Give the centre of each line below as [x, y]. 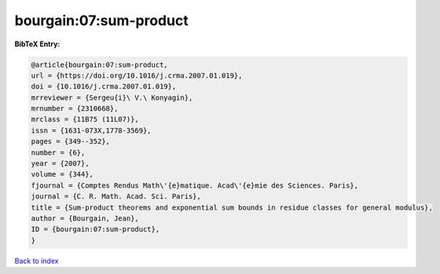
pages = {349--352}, [70, 142]
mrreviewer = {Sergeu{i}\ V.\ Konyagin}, [112, 97]
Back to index [37, 261]
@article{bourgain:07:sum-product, [99, 64]
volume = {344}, [62, 174]
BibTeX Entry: [37, 44]
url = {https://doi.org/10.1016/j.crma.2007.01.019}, [137, 75]
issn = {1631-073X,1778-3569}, [92, 130]
